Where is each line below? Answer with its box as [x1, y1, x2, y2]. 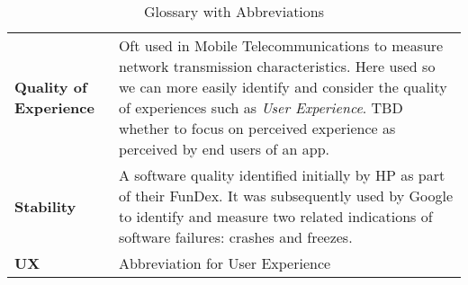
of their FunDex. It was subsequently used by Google [118, 185, 454, 206]
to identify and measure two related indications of [118, 206, 433, 227]
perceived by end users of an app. [118, 138, 329, 159]
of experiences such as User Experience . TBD [118, 97, 403, 118]
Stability [14, 195, 76, 217]
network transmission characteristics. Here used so [118, 56, 436, 76]
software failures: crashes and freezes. [118, 227, 353, 247]
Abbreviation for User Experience [118, 253, 331, 273]
